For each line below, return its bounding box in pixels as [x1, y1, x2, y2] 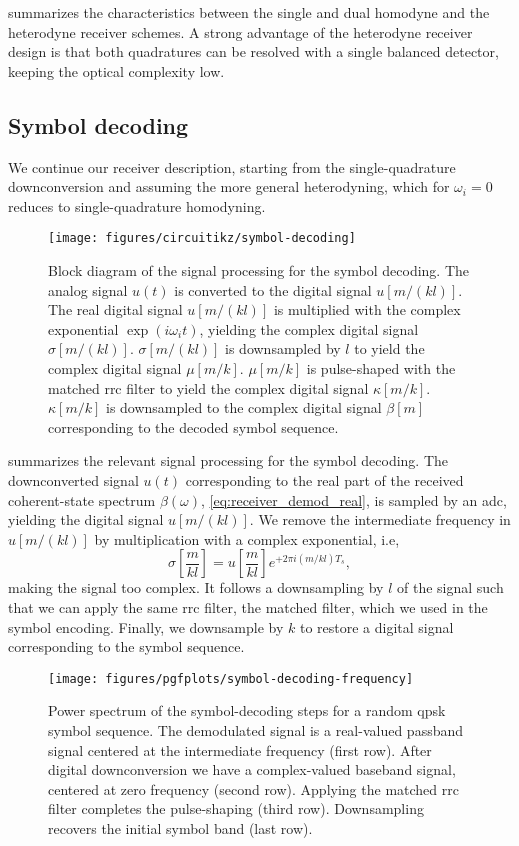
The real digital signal [48, 299, 183, 320]
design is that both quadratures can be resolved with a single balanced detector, [8, 41, 499, 62]
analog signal [48, 279, 128, 300]
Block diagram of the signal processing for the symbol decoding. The [48, 260, 470, 281]
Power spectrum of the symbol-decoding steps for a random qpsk [48, 700, 446, 721]
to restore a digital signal [299, 616, 454, 637]
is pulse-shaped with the [306, 357, 456, 378]
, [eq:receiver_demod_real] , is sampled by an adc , [201, 489, 507, 510]
